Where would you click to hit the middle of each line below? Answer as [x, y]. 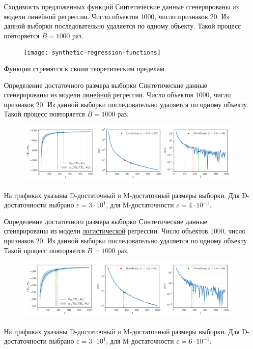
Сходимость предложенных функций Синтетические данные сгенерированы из [122, 6]
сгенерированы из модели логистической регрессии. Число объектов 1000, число [125, 231]
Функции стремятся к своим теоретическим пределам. [85, 69]
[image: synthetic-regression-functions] [92, 53]
